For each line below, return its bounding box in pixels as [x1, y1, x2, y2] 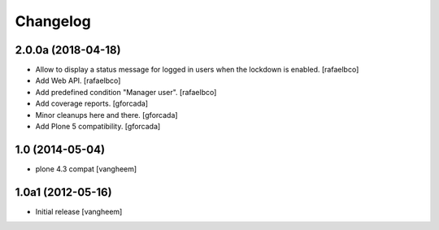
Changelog [15, 12, 91, 30]
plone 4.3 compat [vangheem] [35, 163, 137, 174]
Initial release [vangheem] [35, 206, 123, 216]
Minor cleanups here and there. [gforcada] [35, 110, 178, 119]
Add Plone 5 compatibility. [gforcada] [35, 122, 161, 132]
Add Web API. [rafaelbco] [35, 76, 121, 85]
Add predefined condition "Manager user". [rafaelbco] [35, 87, 217, 97]
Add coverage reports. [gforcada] [35, 98, 149, 109]
